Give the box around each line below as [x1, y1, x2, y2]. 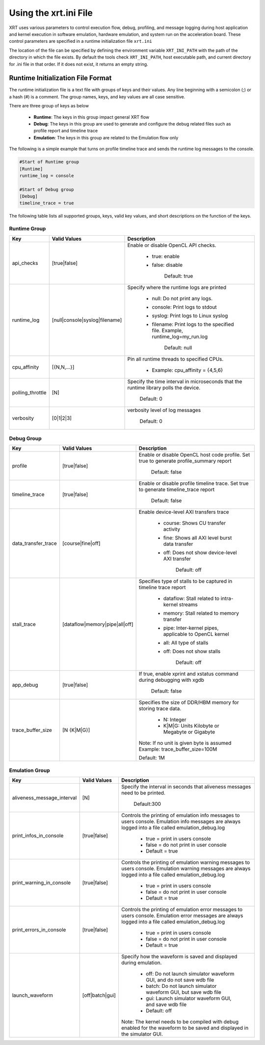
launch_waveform [12, 992, 53, 999]
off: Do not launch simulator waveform [145, 970, 235, 977]
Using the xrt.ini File [9, 7, 93, 18]
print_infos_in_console [12, 832, 64, 839]
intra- [220, 595, 234, 602]
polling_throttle [12, 389, 47, 396]
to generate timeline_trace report [138, 486, 215, 493]
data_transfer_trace [12, 540, 57, 547]
